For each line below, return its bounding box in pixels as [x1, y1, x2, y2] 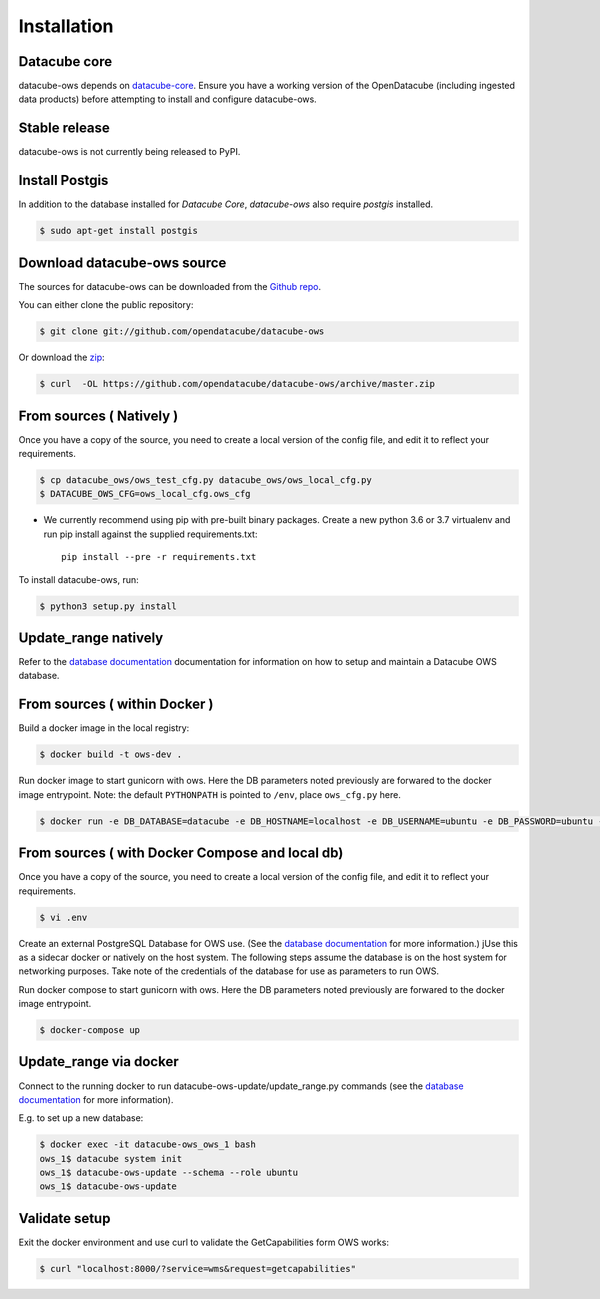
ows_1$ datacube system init [39, 1153, 183, 1164]
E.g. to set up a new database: [18, 1112, 144, 1124]
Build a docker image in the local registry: [18, 722, 190, 734]
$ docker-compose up [39, 1025, 140, 1036]
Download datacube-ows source [18, 254, 227, 271]
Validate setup [18, 1210, 111, 1227]
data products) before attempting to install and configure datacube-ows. [18, 93, 317, 105]
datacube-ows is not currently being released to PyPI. [18, 146, 241, 158]
